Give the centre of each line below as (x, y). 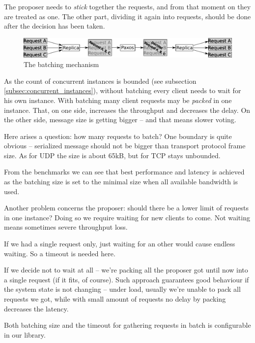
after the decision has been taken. (55, 26)
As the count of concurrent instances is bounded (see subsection (100, 81)
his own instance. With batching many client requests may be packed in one (118, 100)
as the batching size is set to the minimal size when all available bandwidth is (121, 182)
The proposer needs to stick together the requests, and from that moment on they (127, 6)
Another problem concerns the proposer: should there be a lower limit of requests (127, 208)
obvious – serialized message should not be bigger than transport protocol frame (125, 146)
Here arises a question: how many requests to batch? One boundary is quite (118, 136)
